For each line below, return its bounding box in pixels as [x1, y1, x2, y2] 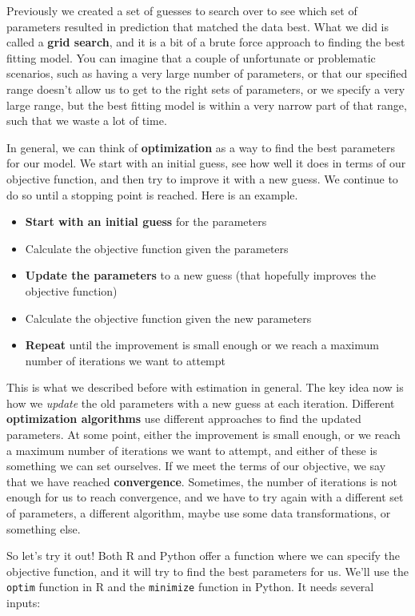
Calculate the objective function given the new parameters [25, 309, 312, 326]
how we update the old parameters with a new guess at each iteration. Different [6, 394, 395, 411]
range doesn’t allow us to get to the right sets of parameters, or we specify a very [6, 80, 405, 97]
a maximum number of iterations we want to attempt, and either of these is [6, 441, 377, 458]
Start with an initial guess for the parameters [25, 213, 267, 230]
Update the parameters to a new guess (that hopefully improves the [25, 267, 376, 284]
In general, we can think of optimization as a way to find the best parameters [6, 139, 396, 155]
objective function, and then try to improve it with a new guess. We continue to [6, 170, 398, 187]
